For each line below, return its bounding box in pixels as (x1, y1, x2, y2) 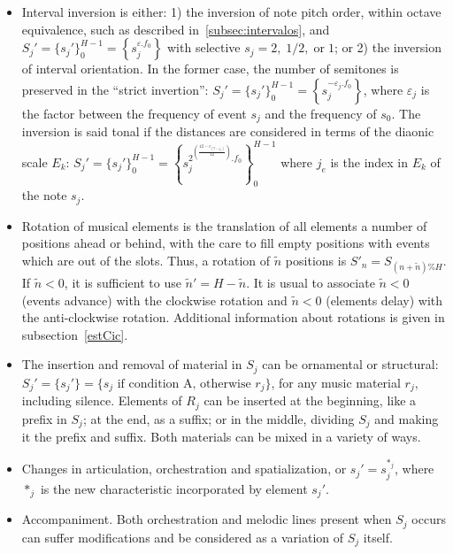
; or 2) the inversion (334, 38, 441, 57)
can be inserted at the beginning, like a (203, 391, 417, 410)
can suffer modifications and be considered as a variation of (21, 527, 344, 546)
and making (374, 409, 439, 427)
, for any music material (271, 373, 401, 391)
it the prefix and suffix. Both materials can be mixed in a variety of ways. (21, 427, 421, 446)
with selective (167, 38, 241, 57)
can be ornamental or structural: (262, 355, 439, 373)
